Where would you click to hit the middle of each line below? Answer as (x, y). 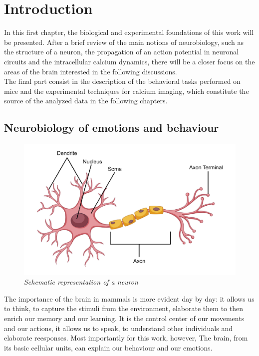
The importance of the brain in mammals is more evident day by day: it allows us (129, 298)
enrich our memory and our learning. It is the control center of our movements (124, 318)
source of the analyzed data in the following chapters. (86, 101)
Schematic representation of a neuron (81, 282)
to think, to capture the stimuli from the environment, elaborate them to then (124, 308)
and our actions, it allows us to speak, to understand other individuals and (118, 328)
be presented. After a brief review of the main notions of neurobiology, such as (124, 42)
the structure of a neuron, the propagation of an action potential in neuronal (122, 52)
